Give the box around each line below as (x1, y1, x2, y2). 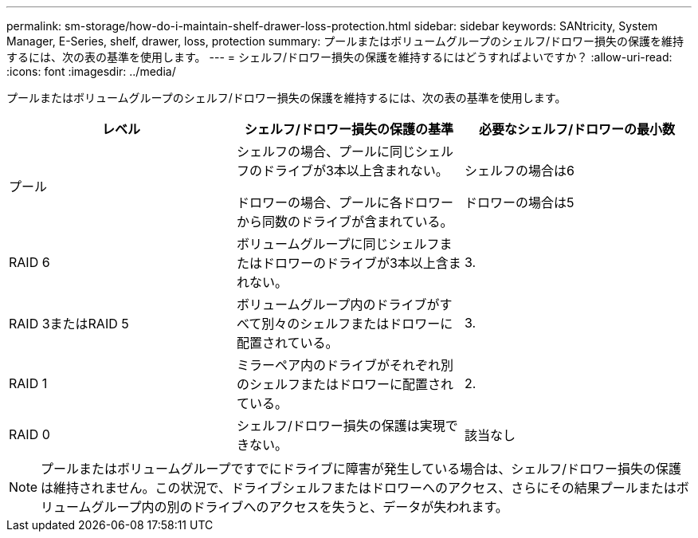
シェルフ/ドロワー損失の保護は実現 (236, 418, 445, 434)
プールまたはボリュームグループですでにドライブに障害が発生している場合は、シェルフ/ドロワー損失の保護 (41, 461, 682, 477)
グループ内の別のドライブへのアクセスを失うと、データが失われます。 (91, 499, 508, 515)
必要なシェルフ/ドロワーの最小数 (478, 121, 676, 137)
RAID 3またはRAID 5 (9, 316, 129, 332)
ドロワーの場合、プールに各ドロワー (236, 194, 453, 210)
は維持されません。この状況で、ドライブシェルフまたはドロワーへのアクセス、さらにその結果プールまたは (41, 480, 676, 496)
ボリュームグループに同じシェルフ (236, 236, 440, 252)
